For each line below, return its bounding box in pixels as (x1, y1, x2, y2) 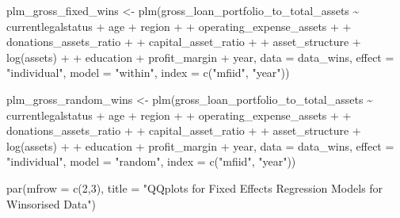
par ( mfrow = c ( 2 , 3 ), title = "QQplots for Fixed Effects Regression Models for (6, 179, 383, 196)
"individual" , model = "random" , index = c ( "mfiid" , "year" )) (6, 153, 296, 170)
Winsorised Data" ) (6, 195, 96, 212)
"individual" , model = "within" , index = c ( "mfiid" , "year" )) (6, 64, 290, 81)
